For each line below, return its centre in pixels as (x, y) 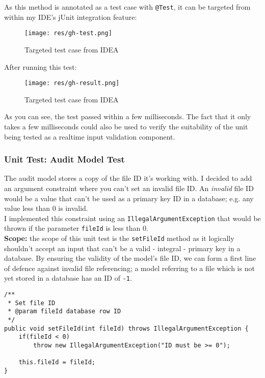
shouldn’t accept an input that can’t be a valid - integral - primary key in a (122, 248)
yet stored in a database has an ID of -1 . (68, 278)
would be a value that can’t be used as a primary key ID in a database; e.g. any (129, 198)
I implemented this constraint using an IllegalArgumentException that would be (132, 218)
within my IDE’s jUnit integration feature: (71, 17)
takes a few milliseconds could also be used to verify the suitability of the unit (126, 126)
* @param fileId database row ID (64, 312)
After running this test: (41, 66)
